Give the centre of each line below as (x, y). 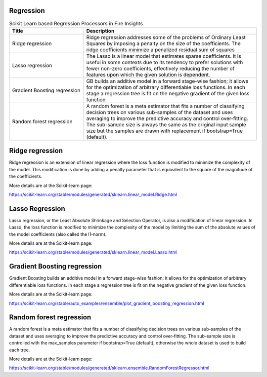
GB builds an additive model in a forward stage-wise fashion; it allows (167, 81)
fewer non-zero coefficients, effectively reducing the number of (160, 68)
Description (100, 31)
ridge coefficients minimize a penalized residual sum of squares (160, 49)
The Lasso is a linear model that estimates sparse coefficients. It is (164, 56)
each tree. (20, 350)
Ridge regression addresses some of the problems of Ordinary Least (166, 37)
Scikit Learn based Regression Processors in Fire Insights (76, 23)
